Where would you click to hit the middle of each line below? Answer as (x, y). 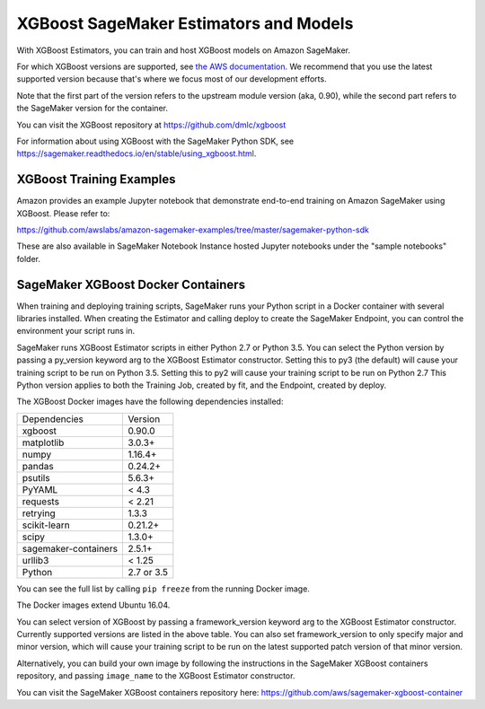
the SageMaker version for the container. (92, 109)
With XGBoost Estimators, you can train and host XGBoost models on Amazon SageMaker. (183, 50)
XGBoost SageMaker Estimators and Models (185, 23)
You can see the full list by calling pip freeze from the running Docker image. (163, 589)
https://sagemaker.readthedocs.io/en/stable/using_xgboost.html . (137, 153)
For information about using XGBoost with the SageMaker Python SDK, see (155, 141)
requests (41, 501)
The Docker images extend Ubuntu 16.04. (93, 605)
